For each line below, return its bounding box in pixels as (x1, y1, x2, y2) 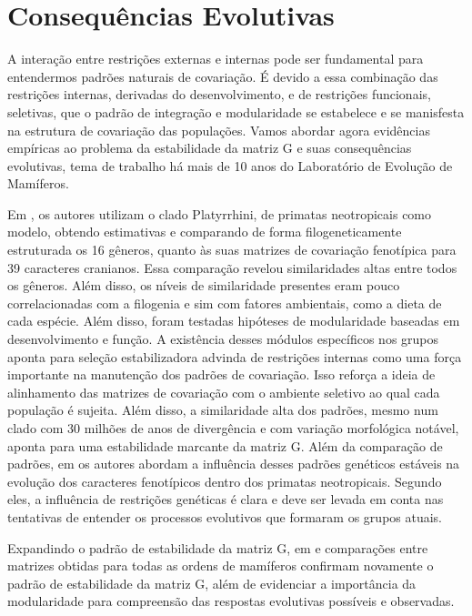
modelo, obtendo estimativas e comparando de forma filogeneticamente (7, 222, 402, 241)
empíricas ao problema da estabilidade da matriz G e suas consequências (7, 138, 412, 157)
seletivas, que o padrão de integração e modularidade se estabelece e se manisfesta (7, 102, 465, 121)
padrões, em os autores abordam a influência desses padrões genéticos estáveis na (7, 454, 460, 473)
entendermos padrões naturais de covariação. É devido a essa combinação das (7, 66, 438, 86)
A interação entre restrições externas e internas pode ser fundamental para (7, 49, 424, 68)
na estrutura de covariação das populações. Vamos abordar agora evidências (7, 120, 430, 139)
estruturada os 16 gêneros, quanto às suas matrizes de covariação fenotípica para (7, 240, 457, 259)
